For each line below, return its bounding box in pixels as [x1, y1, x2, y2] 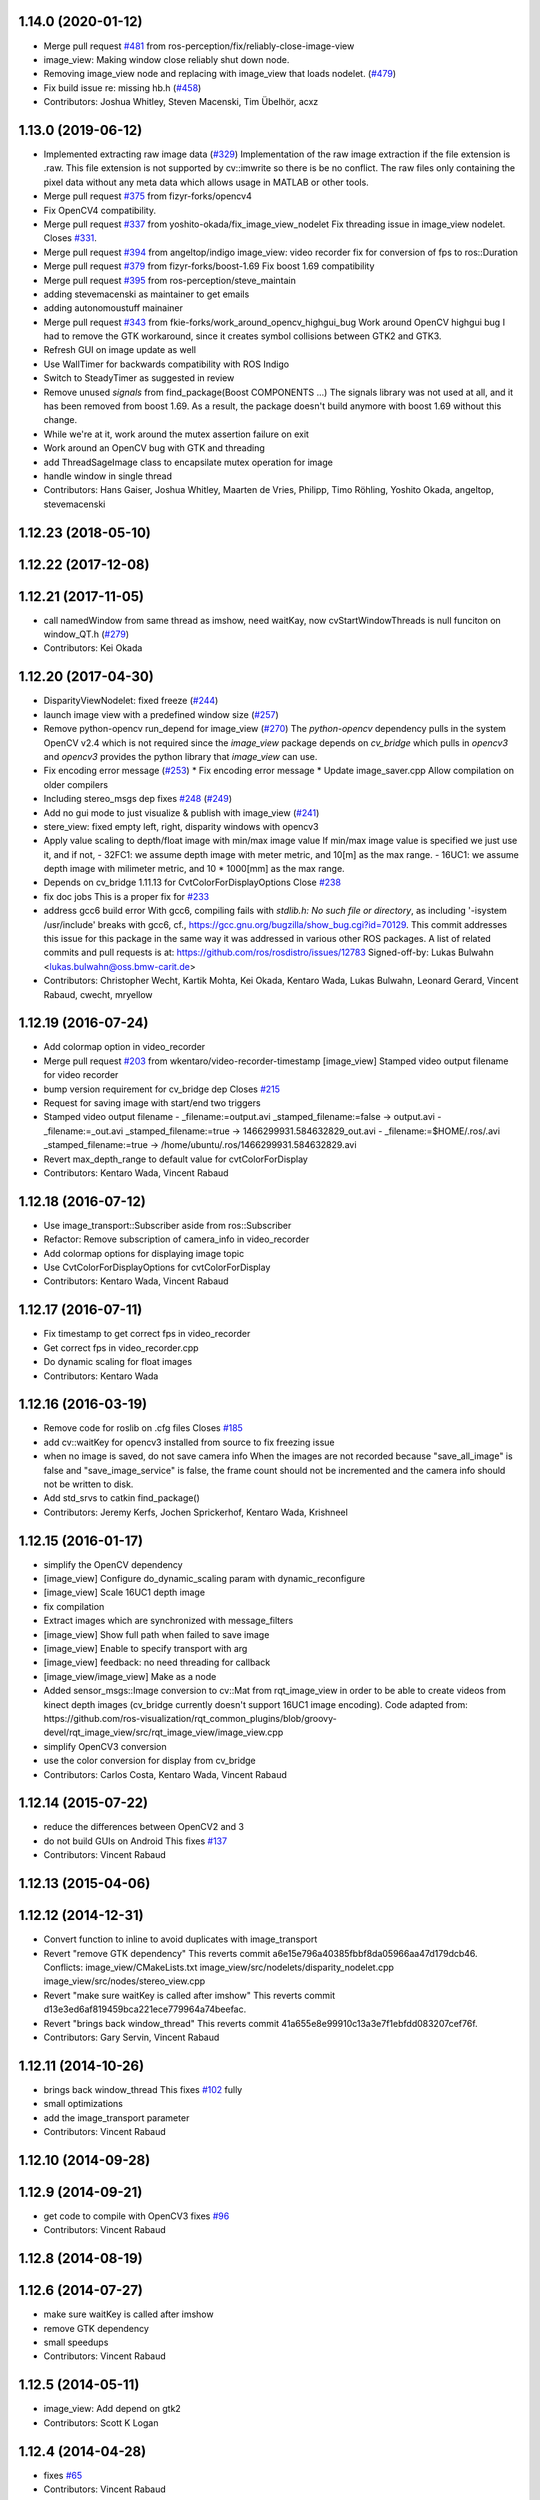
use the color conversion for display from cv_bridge [43, 1755, 256, 1767]
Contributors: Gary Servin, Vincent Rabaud [43, 2031, 220, 2043]
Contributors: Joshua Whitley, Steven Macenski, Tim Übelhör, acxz [43, 96, 319, 108]
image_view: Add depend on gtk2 [43, 2403, 182, 2415]
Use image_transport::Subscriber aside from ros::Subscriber [43, 1219, 292, 1231]
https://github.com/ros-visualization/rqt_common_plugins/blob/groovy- [43, 1713, 337, 1724]
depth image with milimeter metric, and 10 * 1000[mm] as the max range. [43, 863, 345, 875]
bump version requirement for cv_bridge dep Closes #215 [43, 1083, 280, 1095]
